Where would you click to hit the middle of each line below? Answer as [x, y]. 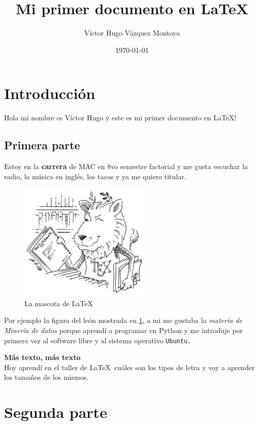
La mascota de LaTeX [59, 303]
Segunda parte [56, 412]
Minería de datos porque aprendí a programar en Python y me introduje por [124, 330]
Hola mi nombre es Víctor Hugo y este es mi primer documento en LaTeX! [120, 118]
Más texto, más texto [42, 357]
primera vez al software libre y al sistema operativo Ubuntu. [98, 340]
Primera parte [42, 145]
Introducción [50, 93]
